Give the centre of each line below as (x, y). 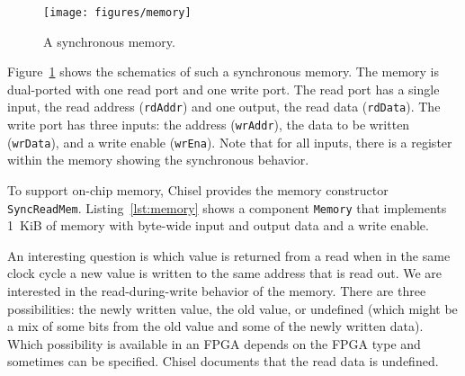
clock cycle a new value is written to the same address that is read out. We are (225, 273)
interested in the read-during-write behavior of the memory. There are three (217, 291)
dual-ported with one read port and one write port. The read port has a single (224, 89)
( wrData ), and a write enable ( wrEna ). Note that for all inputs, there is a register (230, 142)
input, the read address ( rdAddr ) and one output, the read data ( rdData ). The (224, 107)
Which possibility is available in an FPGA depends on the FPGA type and (214, 343)
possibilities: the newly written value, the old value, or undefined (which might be (232, 308)
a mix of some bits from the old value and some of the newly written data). (215, 326)
